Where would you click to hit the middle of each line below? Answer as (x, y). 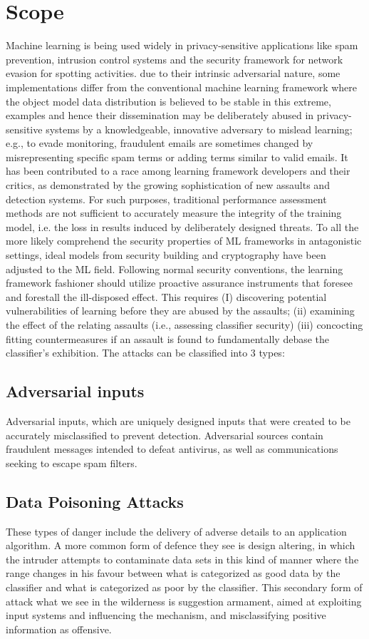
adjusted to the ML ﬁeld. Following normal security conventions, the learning (175, 269)
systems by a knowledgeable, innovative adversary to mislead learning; (199, 129)
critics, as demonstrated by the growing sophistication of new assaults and (168, 185)
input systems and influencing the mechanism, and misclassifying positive (166, 615)
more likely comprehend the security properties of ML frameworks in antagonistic (184, 241)
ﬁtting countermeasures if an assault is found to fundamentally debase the (168, 338)
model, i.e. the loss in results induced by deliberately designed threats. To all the (182, 226)
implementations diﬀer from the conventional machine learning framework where (182, 87)
